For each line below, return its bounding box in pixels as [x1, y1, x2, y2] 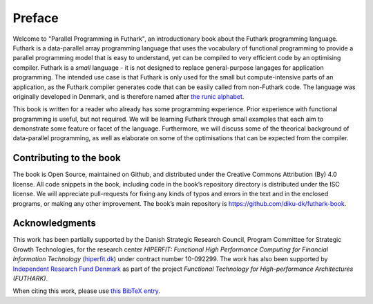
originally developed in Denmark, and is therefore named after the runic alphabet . [12, 92, 245, 100]
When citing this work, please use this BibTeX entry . [12, 287, 160, 295]
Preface [12, 10, 59, 26]
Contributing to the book [12, 152, 121, 164]
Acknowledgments [12, 218, 97, 229]
